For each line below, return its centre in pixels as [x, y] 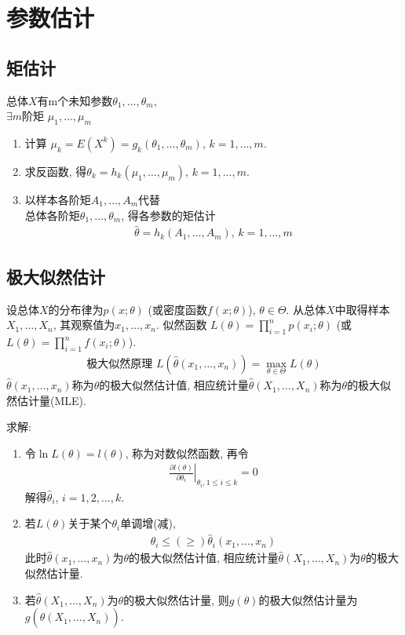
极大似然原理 [120, 364]
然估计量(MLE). [46, 400]
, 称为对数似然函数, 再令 [187, 453]
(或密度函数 [178, 309]
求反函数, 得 [56, 171]
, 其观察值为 [84, 325]
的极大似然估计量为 [308, 599]
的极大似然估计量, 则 [176, 599]
